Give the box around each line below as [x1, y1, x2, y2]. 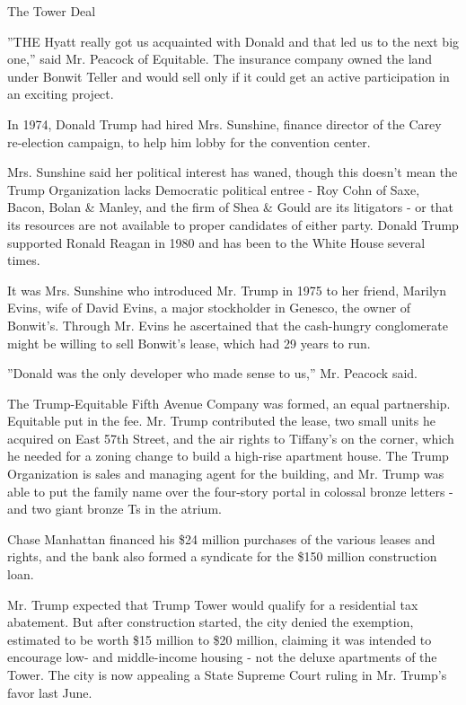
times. [7, 251, 40, 269]
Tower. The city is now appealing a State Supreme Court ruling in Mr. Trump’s [7, 665, 447, 683]
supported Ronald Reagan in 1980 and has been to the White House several [7, 233, 426, 251]
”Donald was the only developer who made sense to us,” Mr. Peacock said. [7, 364, 418, 383]
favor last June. [7, 683, 92, 701]
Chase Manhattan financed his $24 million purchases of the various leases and [7, 529, 435, 548]
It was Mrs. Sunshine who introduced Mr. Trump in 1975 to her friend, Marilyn [7, 280, 447, 299]
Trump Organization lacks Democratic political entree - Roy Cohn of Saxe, [7, 180, 420, 198]
